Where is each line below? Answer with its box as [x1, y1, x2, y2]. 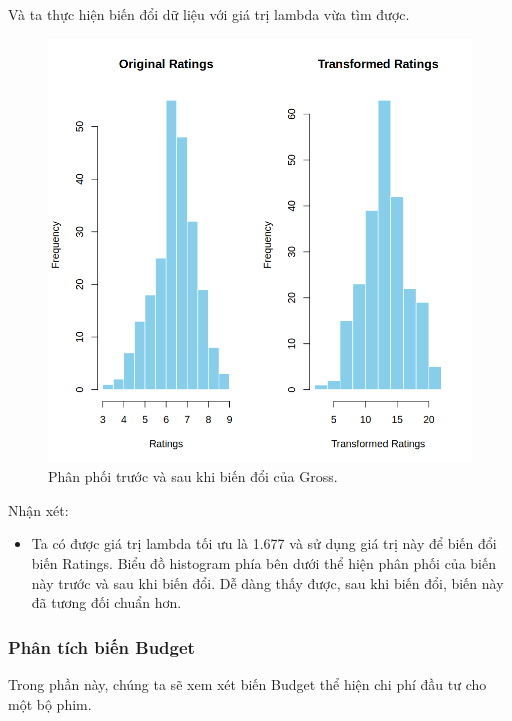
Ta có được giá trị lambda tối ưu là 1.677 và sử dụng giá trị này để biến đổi [31, 533, 497, 554]
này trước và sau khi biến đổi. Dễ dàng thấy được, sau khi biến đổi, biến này [31, 572, 504, 593]
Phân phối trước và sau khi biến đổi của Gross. [48, 466, 338, 487]
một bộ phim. [8, 693, 92, 714]
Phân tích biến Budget [8, 634, 195, 659]
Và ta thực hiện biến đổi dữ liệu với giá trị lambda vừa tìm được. [8, 4, 410, 24]
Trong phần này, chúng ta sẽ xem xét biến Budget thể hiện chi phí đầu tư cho [8, 673, 487, 694]
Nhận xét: [8, 499, 69, 520]
